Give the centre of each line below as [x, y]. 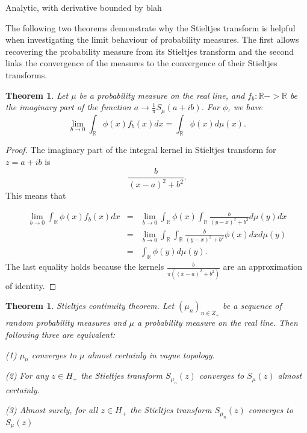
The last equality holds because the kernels [85, 266]
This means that [36, 195]
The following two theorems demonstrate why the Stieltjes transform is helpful [150, 27]
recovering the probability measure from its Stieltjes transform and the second [150, 51]
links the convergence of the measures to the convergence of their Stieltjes [141, 63]
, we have [245, 107]
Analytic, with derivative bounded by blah [84, 7]
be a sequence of [252, 306]
